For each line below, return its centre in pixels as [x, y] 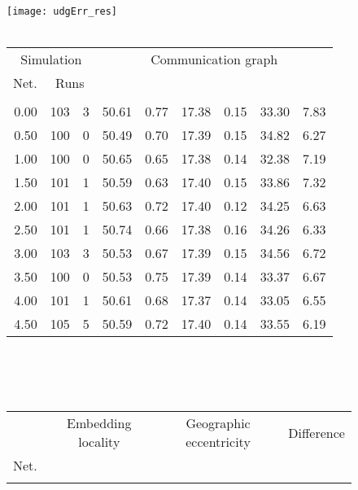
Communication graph [214, 59]
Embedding [99, 423]
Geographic [218, 423]
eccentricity [218, 442]
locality [99, 442]
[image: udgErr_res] [62, 11]
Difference [317, 432]
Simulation [51, 59]
